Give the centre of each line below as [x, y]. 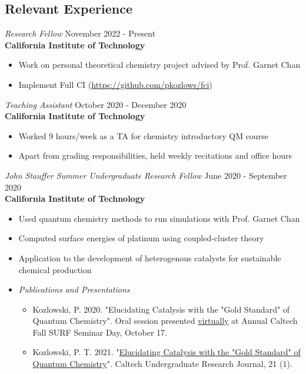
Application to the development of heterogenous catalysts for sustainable [150, 257]
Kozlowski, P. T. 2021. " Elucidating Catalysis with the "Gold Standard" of [167, 352]
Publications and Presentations [74, 289]
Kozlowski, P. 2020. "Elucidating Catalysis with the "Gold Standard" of [161, 309]
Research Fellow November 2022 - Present [80, 33]
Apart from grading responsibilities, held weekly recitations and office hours [155, 155]
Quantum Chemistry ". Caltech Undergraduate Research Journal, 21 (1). [162, 364]
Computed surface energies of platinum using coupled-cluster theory [141, 238]
